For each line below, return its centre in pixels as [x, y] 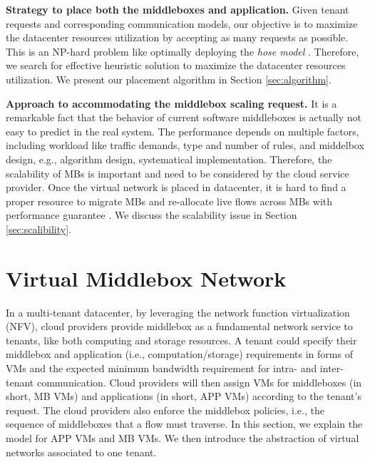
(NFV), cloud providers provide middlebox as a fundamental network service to [179, 326]
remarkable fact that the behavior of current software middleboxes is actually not [184, 117]
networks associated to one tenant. [81, 452]
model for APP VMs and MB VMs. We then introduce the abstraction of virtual [183, 437]
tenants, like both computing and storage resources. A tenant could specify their [181, 340]
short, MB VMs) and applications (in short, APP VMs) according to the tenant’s [184, 396]
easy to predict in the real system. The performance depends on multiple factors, [183, 131]
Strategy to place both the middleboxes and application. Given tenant [178, 9]
